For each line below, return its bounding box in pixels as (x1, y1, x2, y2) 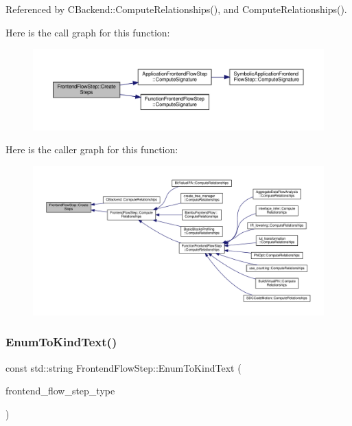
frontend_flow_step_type (5, 383, 115, 398)
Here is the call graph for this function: (5, 25, 170, 39)
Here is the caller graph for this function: (5, 142, 178, 157)
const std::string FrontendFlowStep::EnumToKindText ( (5, 360, 242, 374)
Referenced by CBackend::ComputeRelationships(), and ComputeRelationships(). (5, 2, 347, 16)
